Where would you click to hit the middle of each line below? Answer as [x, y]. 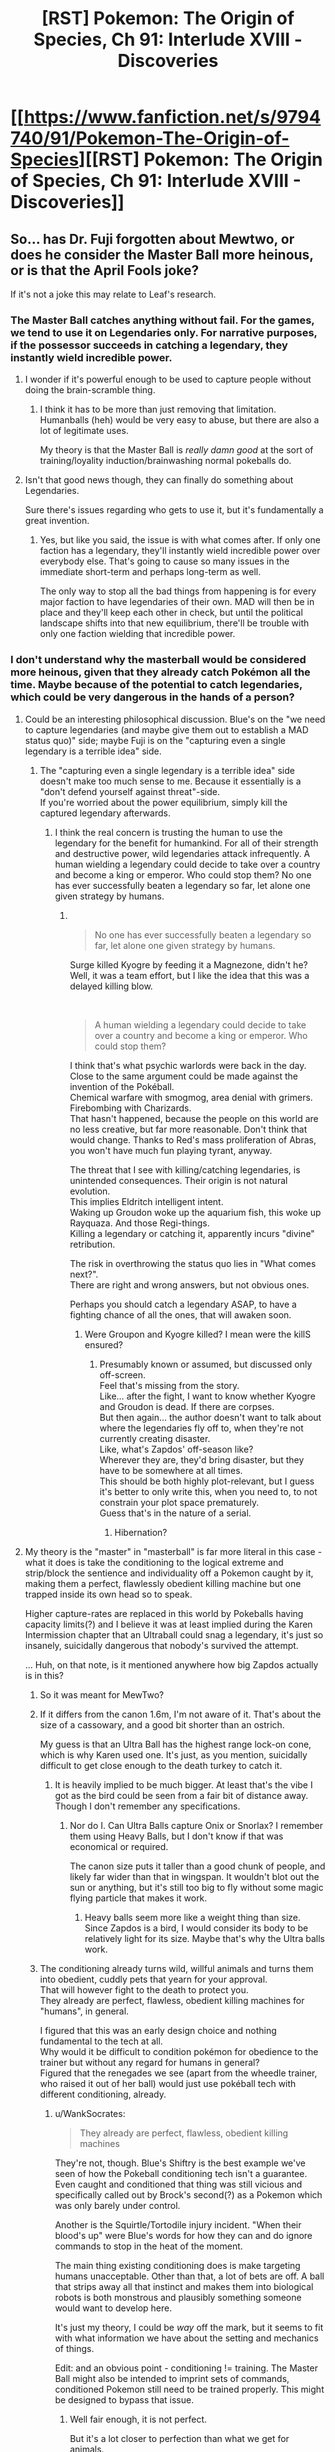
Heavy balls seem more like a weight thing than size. [193, 1917]
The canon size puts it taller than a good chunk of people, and [197, 1866]
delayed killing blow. [111, 986]
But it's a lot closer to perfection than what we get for [179, 2438]
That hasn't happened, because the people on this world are [194, 1118]
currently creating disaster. [155, 1438]
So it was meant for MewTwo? [102, 1694]
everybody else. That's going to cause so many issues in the [164, 561]
